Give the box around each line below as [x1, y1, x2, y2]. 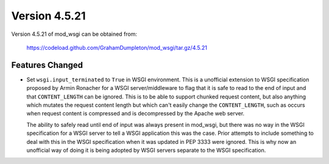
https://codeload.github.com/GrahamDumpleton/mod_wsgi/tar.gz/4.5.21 [26, 44, 207, 51]
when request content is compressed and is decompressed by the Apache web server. [26, 110, 245, 117]
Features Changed [11, 60, 83, 70]
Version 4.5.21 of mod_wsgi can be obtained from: [11, 30, 137, 38]
